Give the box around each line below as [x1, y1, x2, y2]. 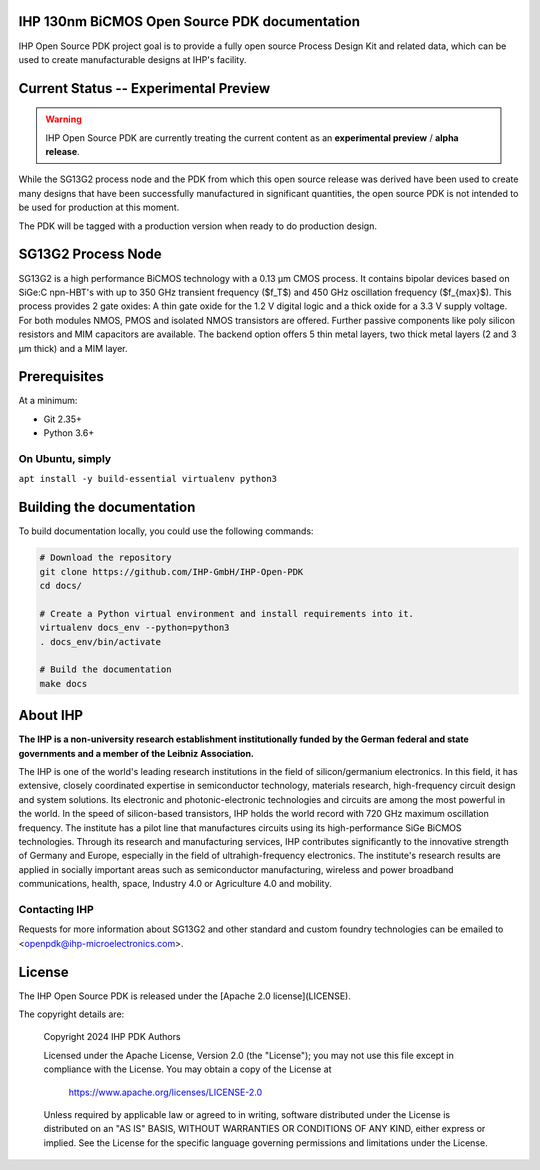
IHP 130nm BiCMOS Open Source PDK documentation [18, 13, 360, 30]
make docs [39, 678, 88, 689]
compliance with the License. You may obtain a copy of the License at [43, 1063, 332, 1075]
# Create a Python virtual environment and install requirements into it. [39, 608, 415, 619]
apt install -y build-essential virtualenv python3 [18, 473, 278, 485]
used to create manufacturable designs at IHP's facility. [18, 53, 247, 65]
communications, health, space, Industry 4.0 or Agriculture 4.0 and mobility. [18, 878, 332, 890]
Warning [45, 113, 82, 125]
